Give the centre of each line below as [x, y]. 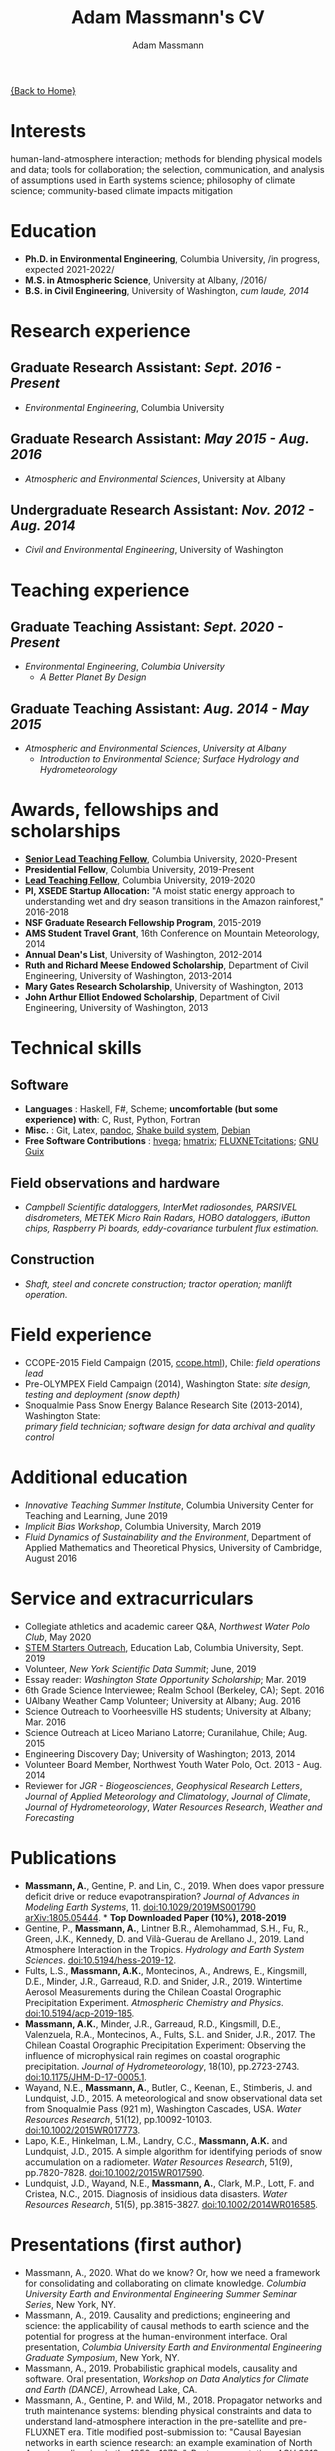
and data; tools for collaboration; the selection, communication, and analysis [167, 169]
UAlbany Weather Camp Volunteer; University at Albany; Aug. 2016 [163, 1700]
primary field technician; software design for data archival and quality [170, 1426]
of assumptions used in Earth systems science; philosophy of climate [153, 180]
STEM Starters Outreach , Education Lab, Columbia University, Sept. [164, 1647]
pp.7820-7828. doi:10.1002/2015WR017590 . [114, 2172]
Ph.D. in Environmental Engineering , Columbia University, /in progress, [172, 258]
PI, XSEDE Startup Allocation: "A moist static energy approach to [159, 891]
